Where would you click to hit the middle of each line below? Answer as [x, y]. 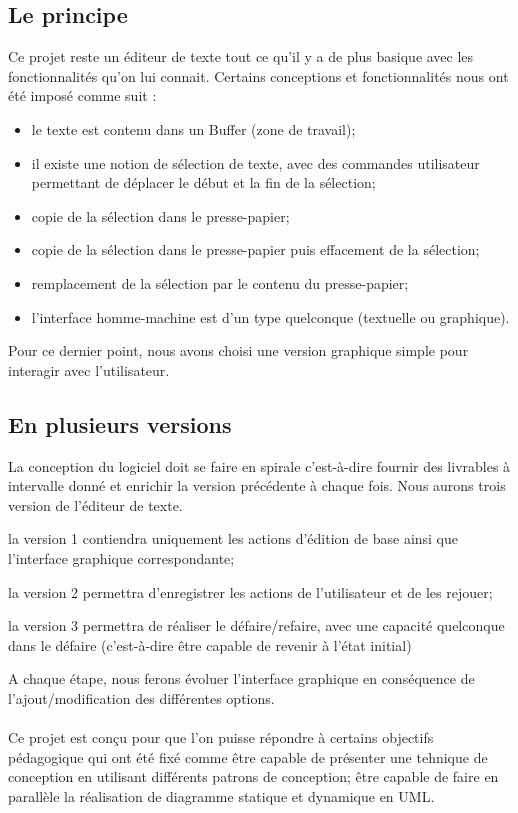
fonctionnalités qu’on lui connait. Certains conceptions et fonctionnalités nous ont [258, 75]
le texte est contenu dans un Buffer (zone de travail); [193, 128]
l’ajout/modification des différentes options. [141, 697]
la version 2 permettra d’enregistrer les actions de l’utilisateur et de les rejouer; [250, 591]
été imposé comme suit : [82, 95]
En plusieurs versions [120, 423]
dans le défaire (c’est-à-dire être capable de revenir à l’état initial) [210, 644]
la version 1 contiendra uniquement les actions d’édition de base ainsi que [233, 538]
